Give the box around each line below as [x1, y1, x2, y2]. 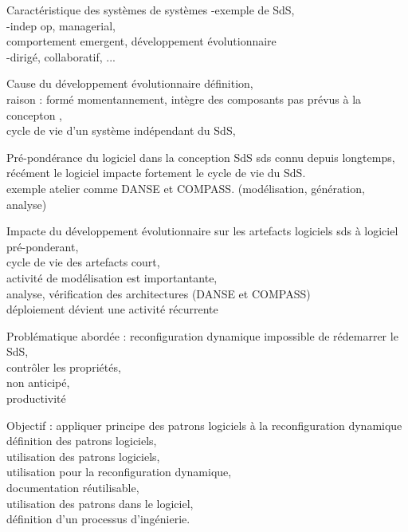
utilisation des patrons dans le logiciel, [6, 495, 194, 511]
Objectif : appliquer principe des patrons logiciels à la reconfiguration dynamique [6, 416, 402, 433]
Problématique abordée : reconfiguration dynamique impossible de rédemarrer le [6, 327, 398, 344]
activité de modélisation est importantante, [6, 269, 218, 286]
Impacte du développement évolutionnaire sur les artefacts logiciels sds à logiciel [6, 223, 398, 239]
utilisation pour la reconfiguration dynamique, [6, 463, 232, 480]
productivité [6, 390, 66, 407]
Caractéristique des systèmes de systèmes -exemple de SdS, [6, 2, 295, 18]
